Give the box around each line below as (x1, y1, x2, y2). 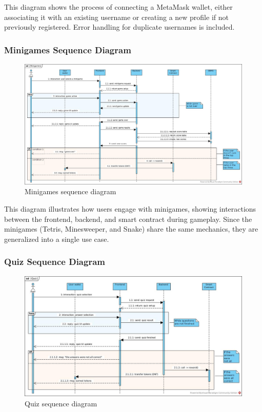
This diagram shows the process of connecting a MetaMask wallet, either (4, 2, 233, 12)
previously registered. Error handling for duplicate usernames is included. (4, 22, 235, 32)
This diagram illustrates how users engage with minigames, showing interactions (4, 203, 256, 214)
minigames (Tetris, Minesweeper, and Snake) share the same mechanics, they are (4, 223, 258, 234)
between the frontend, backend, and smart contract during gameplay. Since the (4, 213, 252, 224)
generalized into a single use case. (4, 233, 109, 244)
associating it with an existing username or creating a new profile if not (4, 11, 229, 22)
